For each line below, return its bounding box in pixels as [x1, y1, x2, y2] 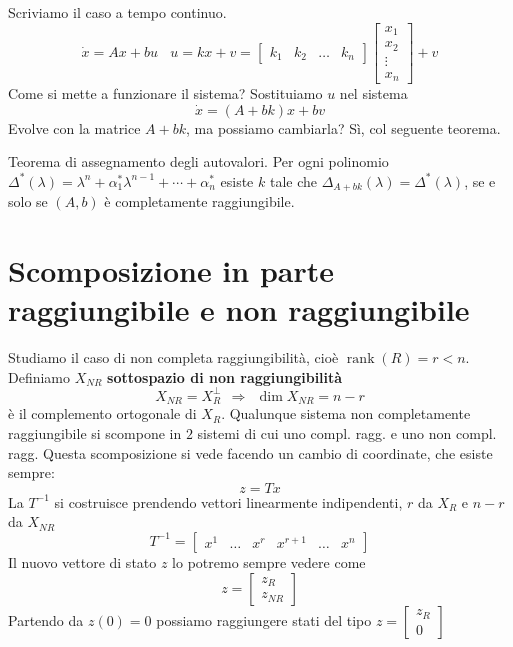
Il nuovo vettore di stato [8, 551, 157, 572]
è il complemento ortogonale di [8, 403, 197, 424]
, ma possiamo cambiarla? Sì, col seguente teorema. [186, 117, 501, 138]
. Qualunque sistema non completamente [221, 403, 471, 424]
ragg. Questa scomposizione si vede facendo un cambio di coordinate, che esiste [8, 442, 493, 463]
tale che [269, 170, 317, 191]
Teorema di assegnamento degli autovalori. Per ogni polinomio [8, 151, 389, 172]
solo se [8, 191, 48, 212]
